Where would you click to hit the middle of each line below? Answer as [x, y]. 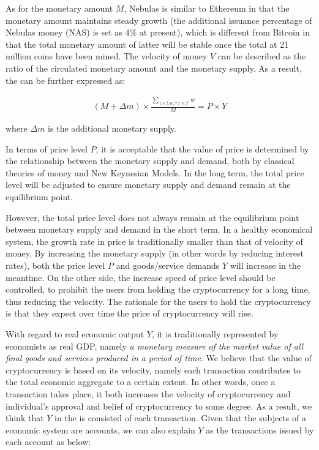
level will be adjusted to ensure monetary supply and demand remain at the [148, 185]
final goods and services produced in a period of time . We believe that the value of [159, 358]
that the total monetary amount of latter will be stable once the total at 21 [147, 44]
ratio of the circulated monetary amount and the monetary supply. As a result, [154, 68]
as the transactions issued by [260, 429]
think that [25, 418]
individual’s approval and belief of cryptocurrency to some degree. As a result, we [159, 406]
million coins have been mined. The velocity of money [107, 56]
